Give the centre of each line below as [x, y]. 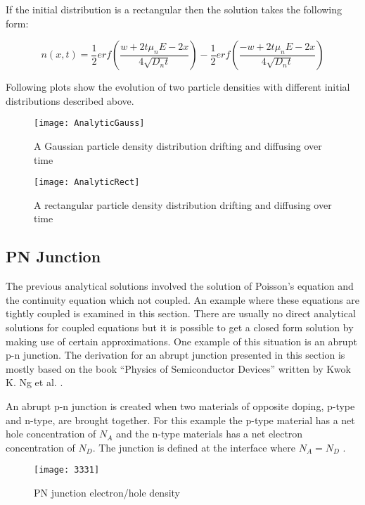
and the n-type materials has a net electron [210, 434]
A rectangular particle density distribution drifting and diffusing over [183, 204]
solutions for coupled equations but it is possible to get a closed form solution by [180, 327]
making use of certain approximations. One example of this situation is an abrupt [181, 341]
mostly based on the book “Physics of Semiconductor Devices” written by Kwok [178, 368]
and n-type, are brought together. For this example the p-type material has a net [180, 420]
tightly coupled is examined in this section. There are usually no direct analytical [181, 313]
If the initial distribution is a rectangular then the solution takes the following [174, 9]
